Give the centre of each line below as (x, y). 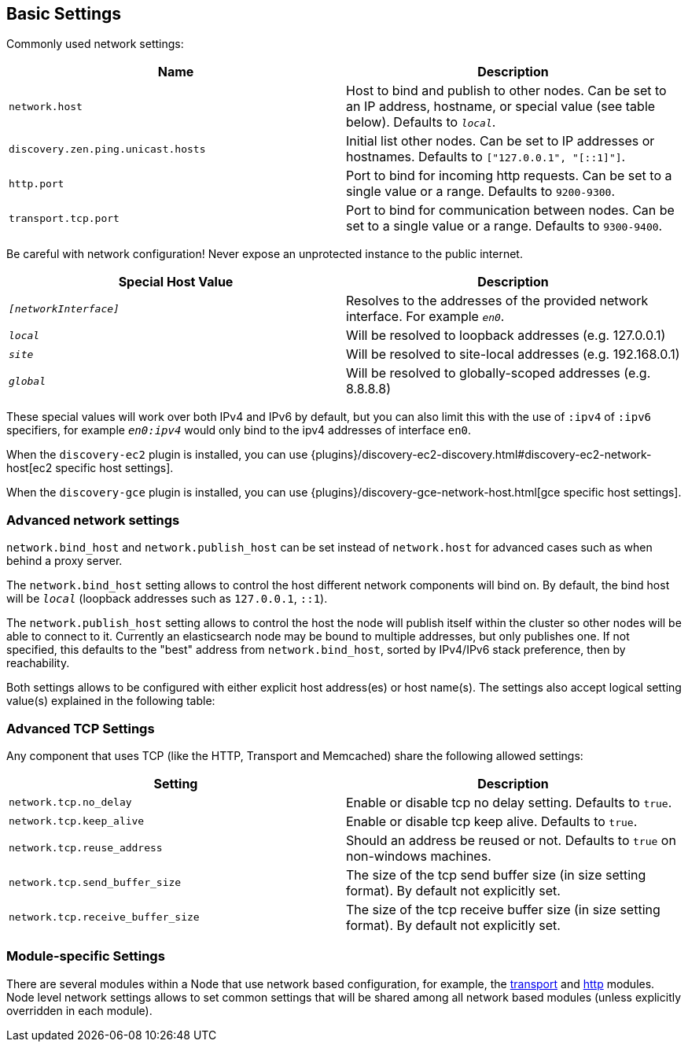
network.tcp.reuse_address (86, 848)
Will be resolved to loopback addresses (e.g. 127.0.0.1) (506, 336)
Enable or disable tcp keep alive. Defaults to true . (492, 821)
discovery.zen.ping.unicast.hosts (107, 149)
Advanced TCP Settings (81, 728)
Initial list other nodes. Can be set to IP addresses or (500, 141)
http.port (37, 183)
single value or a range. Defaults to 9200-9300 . (481, 192)
